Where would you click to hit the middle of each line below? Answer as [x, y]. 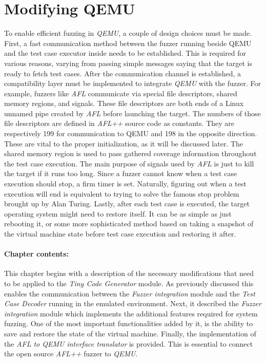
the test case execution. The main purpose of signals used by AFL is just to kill [129, 163]
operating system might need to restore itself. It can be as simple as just [118, 213]
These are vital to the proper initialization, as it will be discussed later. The [124, 143]
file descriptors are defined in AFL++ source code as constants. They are [119, 123]
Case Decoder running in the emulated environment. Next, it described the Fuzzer [133, 303]
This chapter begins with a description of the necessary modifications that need [129, 273]
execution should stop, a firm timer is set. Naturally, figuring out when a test [125, 184]
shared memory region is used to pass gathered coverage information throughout [130, 153]
